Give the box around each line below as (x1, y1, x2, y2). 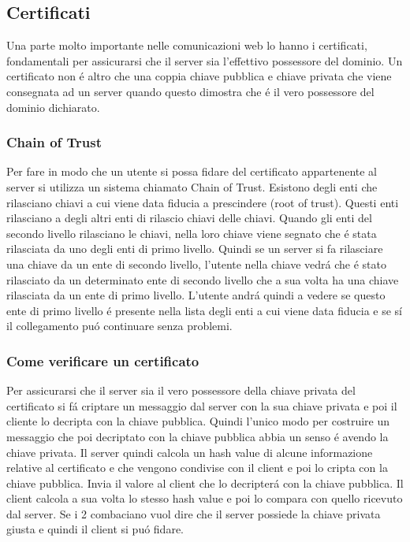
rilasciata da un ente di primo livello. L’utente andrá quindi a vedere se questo (6, 287, 386, 303)
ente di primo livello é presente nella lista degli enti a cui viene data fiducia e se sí (6, 302, 402, 318)
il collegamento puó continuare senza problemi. (6, 317, 233, 334)
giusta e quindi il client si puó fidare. (6, 521, 184, 537)
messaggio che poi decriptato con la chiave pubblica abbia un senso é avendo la (6, 428, 389, 444)
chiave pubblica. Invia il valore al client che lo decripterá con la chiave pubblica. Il (6, 474, 404, 491)
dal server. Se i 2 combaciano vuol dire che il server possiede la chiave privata (6, 505, 381, 522)
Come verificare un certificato (6, 351, 199, 370)
